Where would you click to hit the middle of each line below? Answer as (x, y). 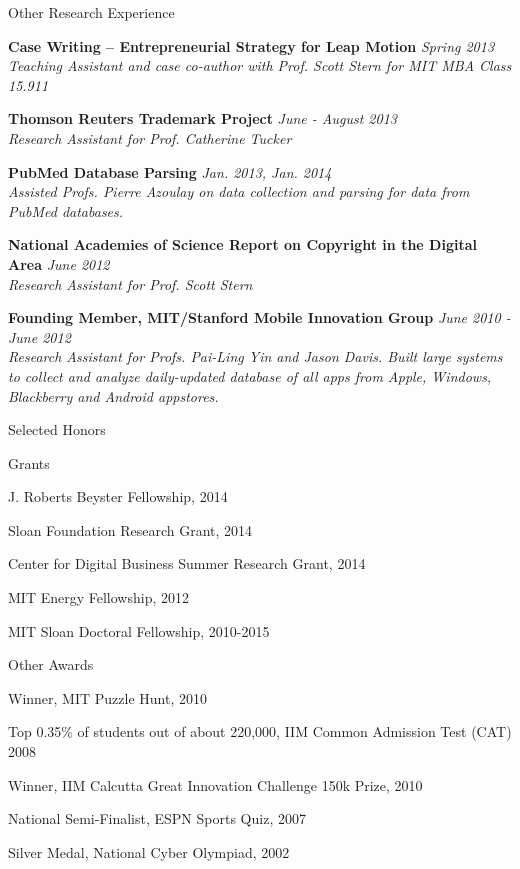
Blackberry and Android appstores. (113, 395)
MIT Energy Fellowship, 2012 (98, 597)
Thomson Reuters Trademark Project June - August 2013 (202, 118)
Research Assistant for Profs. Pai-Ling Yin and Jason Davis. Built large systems (255, 356)
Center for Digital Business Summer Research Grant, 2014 (187, 563)
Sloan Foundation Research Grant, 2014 (130, 529)
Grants (29, 462)
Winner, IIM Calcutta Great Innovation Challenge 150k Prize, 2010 (215, 784)
